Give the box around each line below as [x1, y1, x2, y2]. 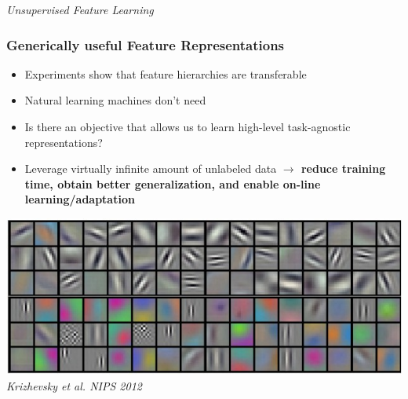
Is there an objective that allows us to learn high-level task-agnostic [24, 119, 351, 134]
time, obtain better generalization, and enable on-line [24, 175, 321, 192]
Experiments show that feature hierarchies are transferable [24, 65, 307, 82]
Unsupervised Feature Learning [6, 2, 154, 17]
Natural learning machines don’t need [24, 92, 206, 108]
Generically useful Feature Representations [6, 35, 285, 54]
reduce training [301, 160, 386, 177]
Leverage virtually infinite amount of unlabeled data [24, 160, 277, 177]
